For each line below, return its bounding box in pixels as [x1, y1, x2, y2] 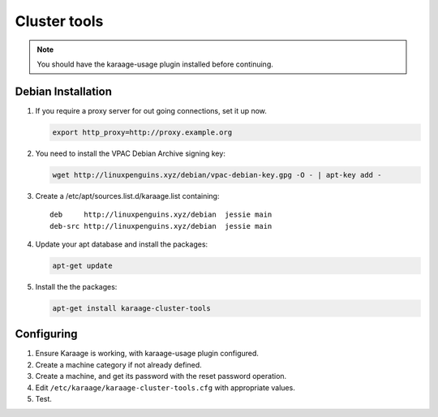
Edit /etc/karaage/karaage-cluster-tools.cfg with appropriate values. [35, 382, 295, 393]
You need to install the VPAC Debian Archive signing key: [35, 148, 226, 158]
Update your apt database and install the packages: [35, 239, 208, 249]
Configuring [15, 327, 78, 341]
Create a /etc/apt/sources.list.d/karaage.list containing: [35, 191, 220, 200]
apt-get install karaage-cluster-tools [52, 303, 211, 312]
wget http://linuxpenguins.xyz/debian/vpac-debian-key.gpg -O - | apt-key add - [52, 170, 382, 179]
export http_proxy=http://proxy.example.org [52, 127, 233, 137]
